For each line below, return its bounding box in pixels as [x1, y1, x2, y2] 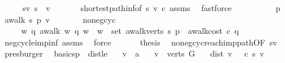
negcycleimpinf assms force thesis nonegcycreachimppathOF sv [4, 36, 277, 48]
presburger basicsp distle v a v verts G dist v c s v [4, 47, 264, 60]
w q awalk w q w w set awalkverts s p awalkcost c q [21, 24, 239, 37]
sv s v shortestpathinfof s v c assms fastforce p [22, 2, 281, 13]
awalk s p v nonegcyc [4, 13, 116, 25]
